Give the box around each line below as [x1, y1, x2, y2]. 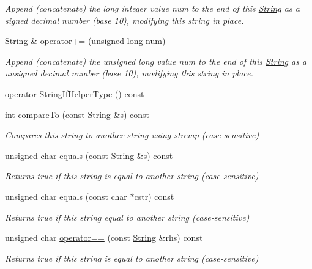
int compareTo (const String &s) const [5, 108, 149, 120]
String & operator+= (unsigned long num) [5, 34, 166, 47]
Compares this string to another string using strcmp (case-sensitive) [5, 128, 259, 141]
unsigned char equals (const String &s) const [5, 149, 173, 161]
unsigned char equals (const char [5, 190, 127, 202]
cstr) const [134, 190, 174, 202]
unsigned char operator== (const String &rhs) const [5, 231, 203, 244]
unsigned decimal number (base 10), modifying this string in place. [5, 67, 253, 79]
